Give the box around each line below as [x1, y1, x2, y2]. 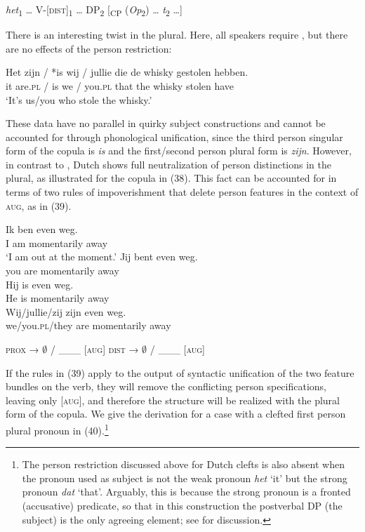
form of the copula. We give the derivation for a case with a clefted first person [6, 406, 346, 421]
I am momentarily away [6, 235, 108, 250]
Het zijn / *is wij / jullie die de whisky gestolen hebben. [6, 65, 248, 79]
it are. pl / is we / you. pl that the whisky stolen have [6, 78, 234, 93]
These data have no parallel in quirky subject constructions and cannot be [6, 116, 326, 131]
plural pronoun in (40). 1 [6, 420, 109, 437]
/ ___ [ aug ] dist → [50, 342, 139, 356]
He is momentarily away [6, 291, 109, 305]
